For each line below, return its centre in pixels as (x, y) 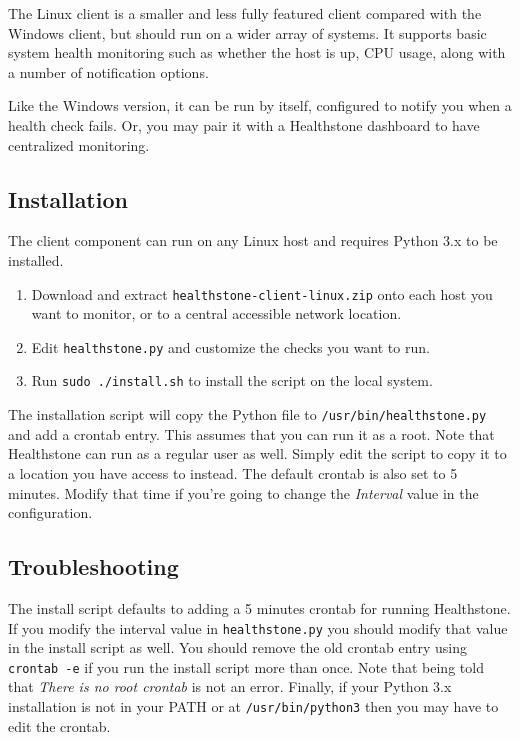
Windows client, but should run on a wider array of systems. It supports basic (247, 32)
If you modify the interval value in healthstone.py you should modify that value (258, 627)
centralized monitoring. (79, 144)
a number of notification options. (108, 71)
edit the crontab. (59, 725)
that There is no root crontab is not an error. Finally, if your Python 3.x (230, 686)
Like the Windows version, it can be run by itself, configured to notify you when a (260, 105)
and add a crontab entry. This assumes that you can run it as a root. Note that (251, 433)
